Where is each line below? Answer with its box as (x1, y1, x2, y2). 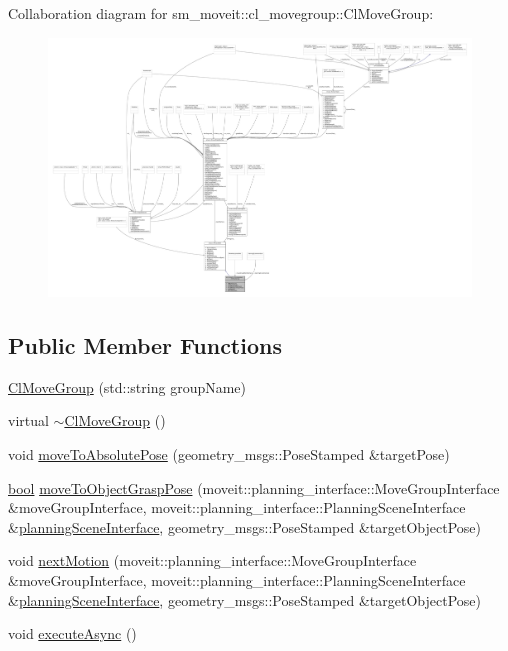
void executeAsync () (8, 623, 137, 644)
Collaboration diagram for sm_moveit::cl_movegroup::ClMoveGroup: (8, 3, 434, 23)
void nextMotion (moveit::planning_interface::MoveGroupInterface (8, 550, 417, 571)
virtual (8, 410, 49, 431)
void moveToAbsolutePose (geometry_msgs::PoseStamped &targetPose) (8, 444, 450, 465)
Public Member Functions (8, 330, 282, 361)
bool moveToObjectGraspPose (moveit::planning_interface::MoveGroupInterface (8, 477, 500, 498)
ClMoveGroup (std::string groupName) (8, 376, 247, 397)
